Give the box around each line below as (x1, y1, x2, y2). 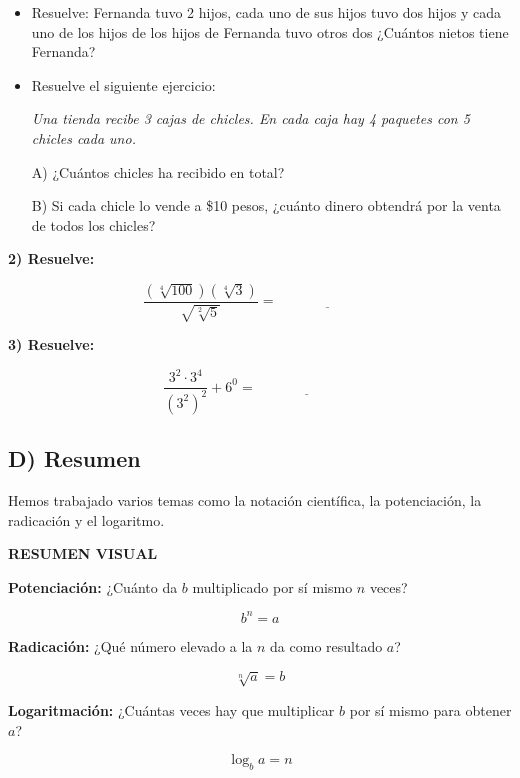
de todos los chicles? (31, 214, 156, 235)
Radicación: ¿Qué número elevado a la (8, 635, 253, 656)
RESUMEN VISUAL (8, 543, 158, 564)
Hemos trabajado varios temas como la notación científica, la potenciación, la (8, 490, 482, 511)
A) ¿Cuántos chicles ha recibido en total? (31, 161, 285, 182)
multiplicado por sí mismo (192, 576, 353, 597)
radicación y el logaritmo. (8, 509, 165, 530)
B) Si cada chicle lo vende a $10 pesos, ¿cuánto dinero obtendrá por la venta (31, 195, 501, 216)
